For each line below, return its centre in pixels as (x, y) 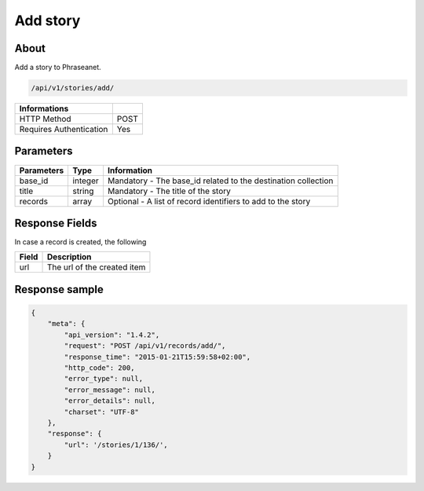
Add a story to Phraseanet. (58, 68)
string (83, 191)
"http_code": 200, (99, 368)
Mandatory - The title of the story (169, 191)
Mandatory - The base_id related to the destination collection (220, 181)
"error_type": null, (104, 379)
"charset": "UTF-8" (101, 412)
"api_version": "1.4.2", (112, 335)
